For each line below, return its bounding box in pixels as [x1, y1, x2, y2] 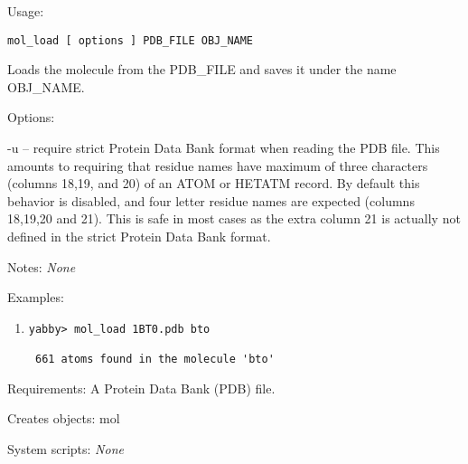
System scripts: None [7, 439, 124, 458]
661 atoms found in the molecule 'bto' [34, 353, 275, 366]
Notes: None [7, 257, 76, 276]
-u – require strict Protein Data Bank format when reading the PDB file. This [7, 138, 440, 157]
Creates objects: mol [7, 409, 120, 428]
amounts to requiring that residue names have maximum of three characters [7, 156, 428, 175]
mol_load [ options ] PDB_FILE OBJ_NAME [7, 33, 254, 47]
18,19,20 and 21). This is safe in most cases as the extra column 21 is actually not [7, 209, 461, 228]
